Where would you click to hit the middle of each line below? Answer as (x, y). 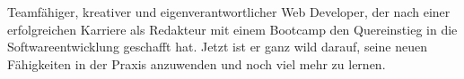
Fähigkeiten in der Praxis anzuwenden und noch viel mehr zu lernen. (197, 63)
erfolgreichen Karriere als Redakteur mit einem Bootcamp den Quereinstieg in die (232, 29)
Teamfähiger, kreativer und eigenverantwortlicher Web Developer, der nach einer (229, 12)
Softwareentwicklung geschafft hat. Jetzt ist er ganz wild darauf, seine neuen (217, 47)
